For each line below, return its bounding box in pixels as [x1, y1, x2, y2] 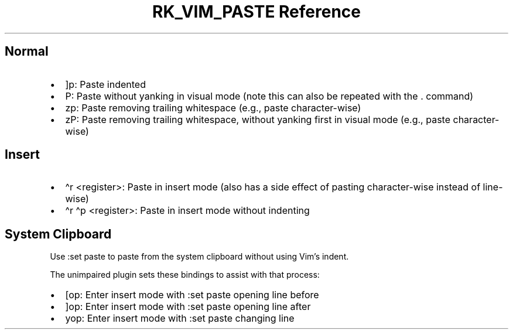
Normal [5, 44, 49, 59]
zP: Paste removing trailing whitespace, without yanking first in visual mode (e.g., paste [65, 113, 451, 125]
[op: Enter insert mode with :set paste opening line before [65, 289, 319, 301]
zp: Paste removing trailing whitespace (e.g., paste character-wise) [65, 101, 361, 114]
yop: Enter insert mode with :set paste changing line [65, 312, 295, 325]
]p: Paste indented [65, 78, 146, 90]
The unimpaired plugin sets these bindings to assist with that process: [50, 270, 320, 280]
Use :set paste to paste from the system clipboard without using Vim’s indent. [50, 251, 349, 262]
